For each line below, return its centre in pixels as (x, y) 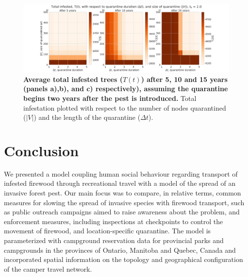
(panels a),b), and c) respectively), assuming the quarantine (126, 89)
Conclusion (41, 150)
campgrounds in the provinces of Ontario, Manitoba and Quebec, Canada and (120, 250)
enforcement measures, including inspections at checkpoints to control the (114, 221)
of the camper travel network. (48, 269)
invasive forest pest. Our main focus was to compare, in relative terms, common (123, 193)
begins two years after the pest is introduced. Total (110, 98)
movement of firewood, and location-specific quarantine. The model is (107, 231)
